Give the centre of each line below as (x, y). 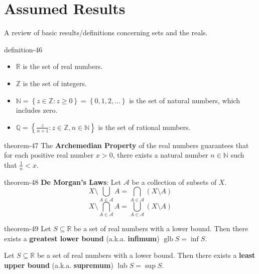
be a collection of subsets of (174, 182)
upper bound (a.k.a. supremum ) (59, 265)
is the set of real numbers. (63, 66)
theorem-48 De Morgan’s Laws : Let (63, 182)
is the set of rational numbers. (144, 127)
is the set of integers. (55, 83)
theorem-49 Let (28, 228)
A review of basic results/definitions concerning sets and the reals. (106, 32)
